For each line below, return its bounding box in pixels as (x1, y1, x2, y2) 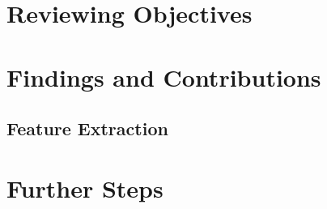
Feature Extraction (6, 116, 168, 141)
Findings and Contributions (6, 60, 321, 93)
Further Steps (6, 171, 163, 204)
